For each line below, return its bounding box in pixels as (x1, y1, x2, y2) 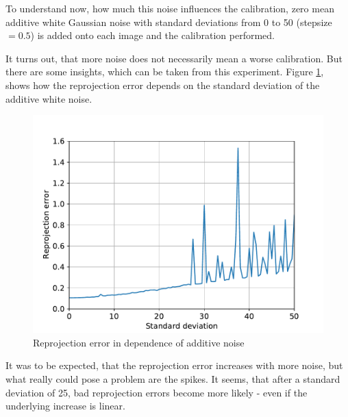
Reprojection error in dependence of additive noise (33, 335, 245, 349)
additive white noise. (5, 91, 92, 105)
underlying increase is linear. (5, 399, 125, 413)
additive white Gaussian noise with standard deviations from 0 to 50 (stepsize (5, 14, 332, 29)
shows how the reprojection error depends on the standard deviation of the (5, 77, 320, 92)
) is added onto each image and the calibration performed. (30, 28, 275, 42)
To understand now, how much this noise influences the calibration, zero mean (5, 1, 334, 15)
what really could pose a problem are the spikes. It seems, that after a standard (5, 371, 340, 386)
